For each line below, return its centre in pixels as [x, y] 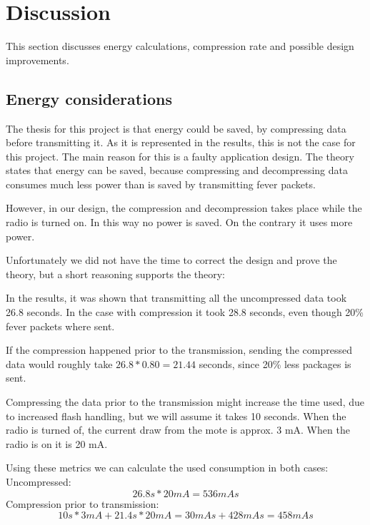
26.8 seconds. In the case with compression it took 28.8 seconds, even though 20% [185, 312]
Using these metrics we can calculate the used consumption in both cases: [167, 468]
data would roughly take [59, 363]
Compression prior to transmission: [82, 503]
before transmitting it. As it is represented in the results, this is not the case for [181, 142]
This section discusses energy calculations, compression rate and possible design [180, 46]
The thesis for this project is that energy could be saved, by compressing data [176, 128]
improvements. [37, 60]
